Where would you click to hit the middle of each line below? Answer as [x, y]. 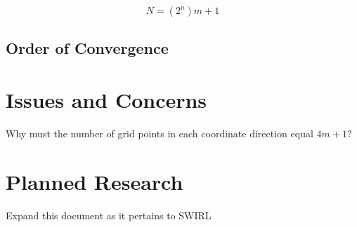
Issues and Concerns [106, 99]
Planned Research [95, 181]
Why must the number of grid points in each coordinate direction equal [160, 133]
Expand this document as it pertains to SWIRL [109, 215]
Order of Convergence [87, 48]
